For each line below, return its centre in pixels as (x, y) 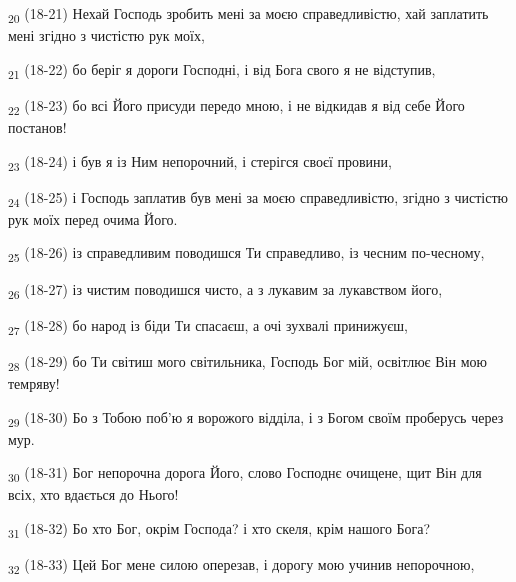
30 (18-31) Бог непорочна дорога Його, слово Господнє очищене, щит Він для (245, 474)
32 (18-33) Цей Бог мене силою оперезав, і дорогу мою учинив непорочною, (241, 565)
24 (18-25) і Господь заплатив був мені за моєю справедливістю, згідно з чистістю (258, 198)
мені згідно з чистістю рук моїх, (106, 35)
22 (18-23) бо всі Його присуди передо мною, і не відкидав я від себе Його (236, 106)
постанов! (37, 126)
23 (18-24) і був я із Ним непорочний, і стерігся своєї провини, (200, 162)
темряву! (34, 382)
